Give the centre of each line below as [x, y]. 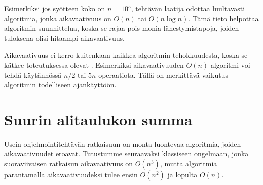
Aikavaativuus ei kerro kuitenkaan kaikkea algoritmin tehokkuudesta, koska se [126, 55]
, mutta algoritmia [189, 164]
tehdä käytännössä [33, 75]
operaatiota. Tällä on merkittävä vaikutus [163, 75]
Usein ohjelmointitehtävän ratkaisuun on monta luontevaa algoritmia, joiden [123, 143]
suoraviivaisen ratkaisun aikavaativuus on [68, 164]
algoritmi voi [230, 64]
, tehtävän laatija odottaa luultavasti [188, 8]
